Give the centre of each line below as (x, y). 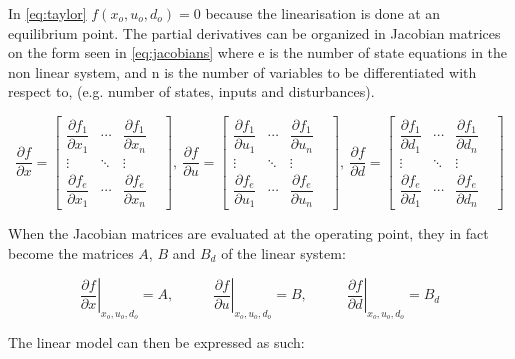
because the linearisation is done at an (323, 13)
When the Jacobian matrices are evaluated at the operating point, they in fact (248, 233)
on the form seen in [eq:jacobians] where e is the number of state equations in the (258, 52)
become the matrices (71, 252)
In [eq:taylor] (47, 13)
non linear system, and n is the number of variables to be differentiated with (242, 71)
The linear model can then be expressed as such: (156, 342)
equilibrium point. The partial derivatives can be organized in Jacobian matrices (254, 32)
